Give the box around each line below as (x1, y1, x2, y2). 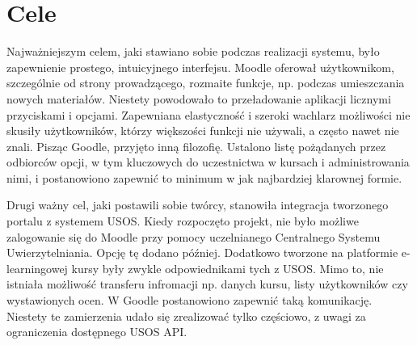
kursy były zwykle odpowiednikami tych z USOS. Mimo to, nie (71, 259, 384, 276)
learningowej (6, 259, 68, 276)
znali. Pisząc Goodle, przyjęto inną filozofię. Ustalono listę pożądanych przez (6, 137, 386, 154)
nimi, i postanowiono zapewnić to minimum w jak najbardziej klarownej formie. (6, 169, 402, 186)
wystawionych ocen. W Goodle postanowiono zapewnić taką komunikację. (6, 292, 373, 309)
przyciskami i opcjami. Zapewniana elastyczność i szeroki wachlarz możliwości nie (6, 106, 411, 123)
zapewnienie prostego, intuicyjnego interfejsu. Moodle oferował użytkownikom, (6, 58, 394, 75)
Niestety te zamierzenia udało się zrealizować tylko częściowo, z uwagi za (6, 307, 366, 324)
